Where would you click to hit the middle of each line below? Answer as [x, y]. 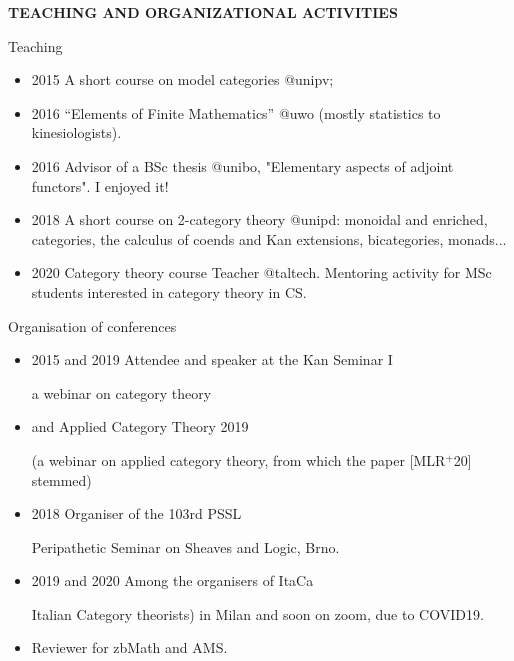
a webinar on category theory [121, 392]
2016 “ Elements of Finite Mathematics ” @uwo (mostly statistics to [236, 112]
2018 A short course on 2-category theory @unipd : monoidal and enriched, [259, 219]
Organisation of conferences [92, 325]
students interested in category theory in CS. [169, 291]
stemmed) [61, 479]
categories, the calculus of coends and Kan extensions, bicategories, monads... [269, 238]
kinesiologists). [76, 132]
